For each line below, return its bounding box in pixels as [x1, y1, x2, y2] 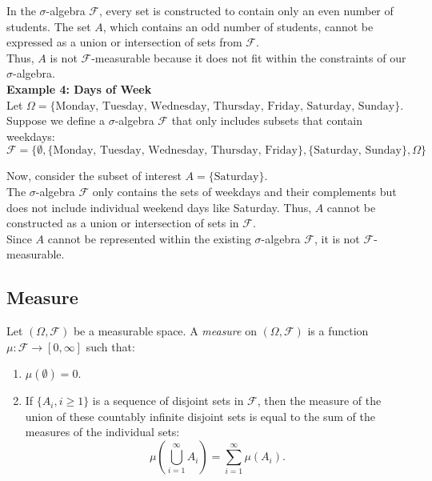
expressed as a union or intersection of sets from [6, 34, 242, 50]
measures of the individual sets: [25, 423, 180, 440]
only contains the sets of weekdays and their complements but [92, 182, 397, 199]
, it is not [314, 230, 360, 247]
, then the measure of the [257, 392, 382, 409]
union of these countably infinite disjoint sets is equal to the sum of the [25, 407, 375, 424]
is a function [307, 323, 369, 339]
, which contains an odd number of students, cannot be [102, 18, 374, 34]
